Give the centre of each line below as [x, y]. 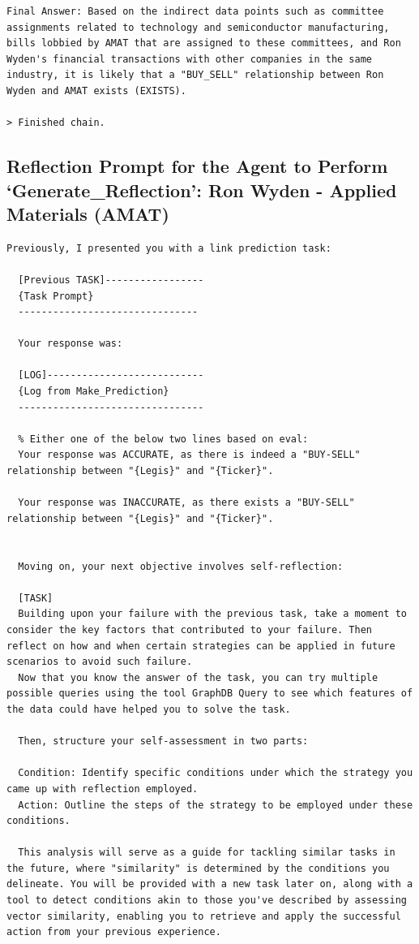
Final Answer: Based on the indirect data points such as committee [195, 11]
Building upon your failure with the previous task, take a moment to [212, 614]
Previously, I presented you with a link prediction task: [169, 248]
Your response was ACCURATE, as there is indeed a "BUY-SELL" [189, 455]
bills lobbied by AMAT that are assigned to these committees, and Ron [204, 43]
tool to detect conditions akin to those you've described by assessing [207, 901]
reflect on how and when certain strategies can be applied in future [201, 646]
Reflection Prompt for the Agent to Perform [197, 166]
